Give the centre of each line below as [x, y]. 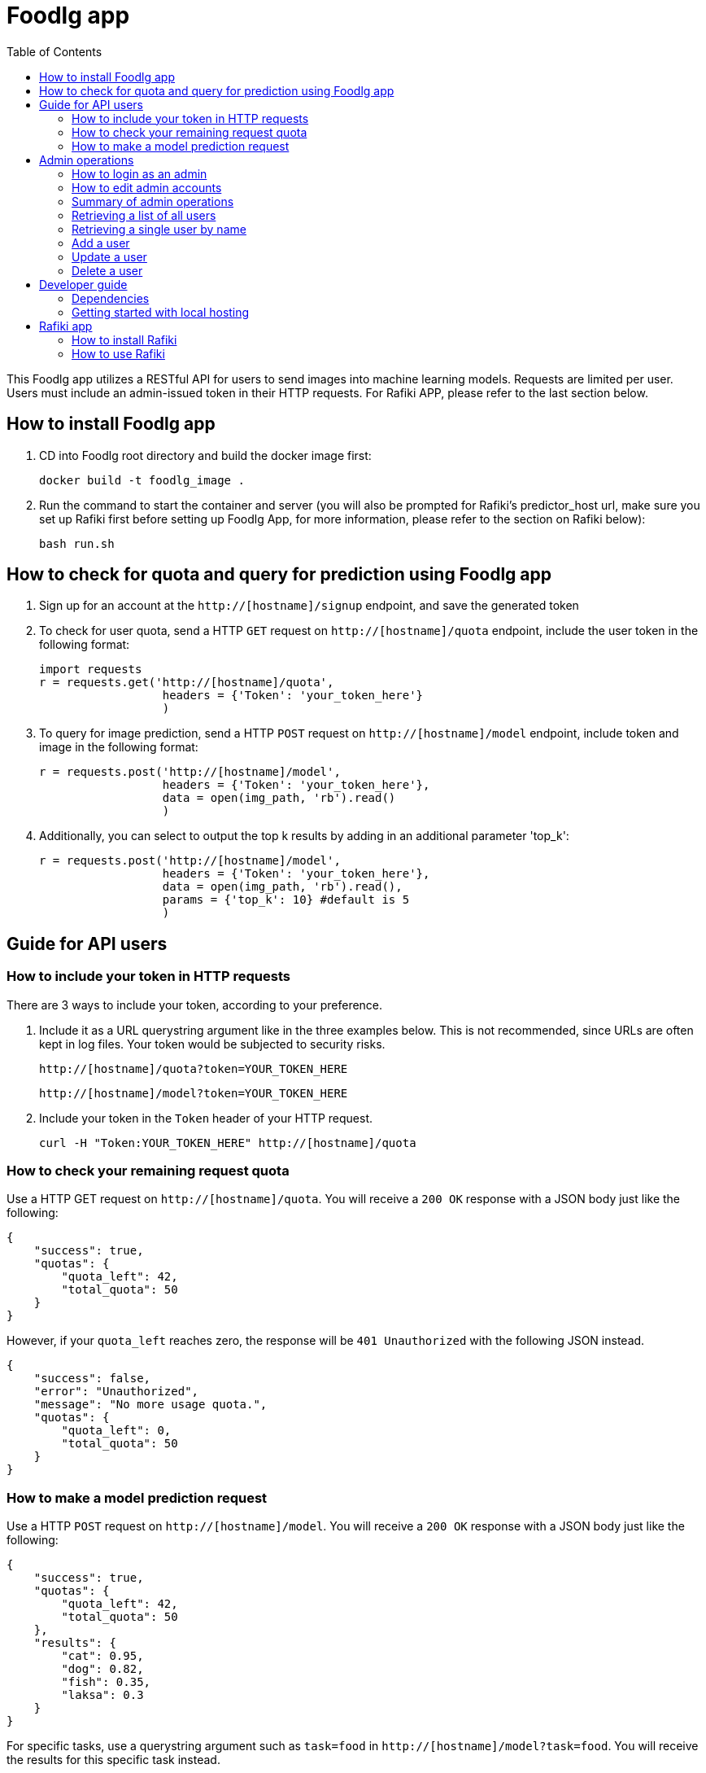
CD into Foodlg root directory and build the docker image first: [205, 455]
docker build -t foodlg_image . [142, 480]
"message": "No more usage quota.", [150, 1405]
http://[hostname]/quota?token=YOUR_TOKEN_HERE [194, 1068]
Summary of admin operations [153, 201]
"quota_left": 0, [116, 1431]
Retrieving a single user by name [159, 229]
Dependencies [111, 298]
